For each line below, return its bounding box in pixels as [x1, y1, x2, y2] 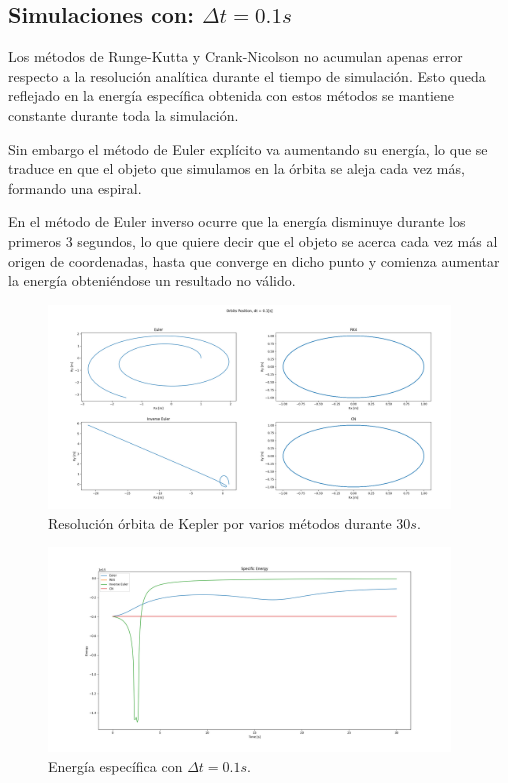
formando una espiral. [8, 177, 142, 198]
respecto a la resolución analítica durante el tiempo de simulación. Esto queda [8, 65, 486, 86]
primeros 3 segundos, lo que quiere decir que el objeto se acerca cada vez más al [8, 230, 498, 251]
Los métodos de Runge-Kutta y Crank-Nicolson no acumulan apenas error [8, 46, 463, 67]
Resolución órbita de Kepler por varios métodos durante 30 [48, 512, 411, 533]
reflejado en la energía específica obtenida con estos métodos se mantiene [8, 85, 455, 106]
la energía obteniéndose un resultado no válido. [8, 270, 296, 291]
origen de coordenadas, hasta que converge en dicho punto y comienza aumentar [8, 250, 500, 271]
